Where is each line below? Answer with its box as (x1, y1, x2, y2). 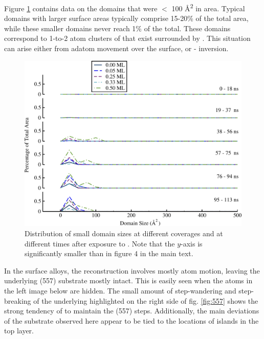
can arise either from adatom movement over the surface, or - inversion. (4, 43, 229, 54)
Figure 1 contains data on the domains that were (4, 3, 158, 13)
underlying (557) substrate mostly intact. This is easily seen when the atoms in (4, 275, 253, 286)
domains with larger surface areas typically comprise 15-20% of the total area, (4, 13, 249, 24)
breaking (4, 295, 31, 306)
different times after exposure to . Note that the (25, 238, 175, 248)
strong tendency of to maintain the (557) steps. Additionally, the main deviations (4, 305, 259, 316)
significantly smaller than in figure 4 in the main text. (25, 248, 193, 259)
